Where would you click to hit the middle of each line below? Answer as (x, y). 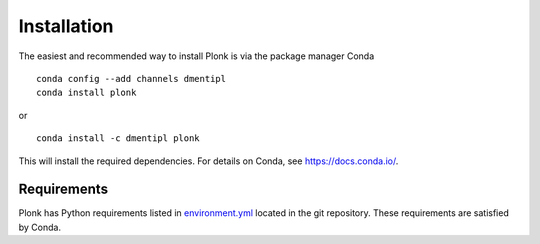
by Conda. (40, 227)
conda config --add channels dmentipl (131, 78)
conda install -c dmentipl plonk (118, 138)
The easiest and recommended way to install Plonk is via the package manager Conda (196, 56)
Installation (66, 26)
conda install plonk (86, 93)
